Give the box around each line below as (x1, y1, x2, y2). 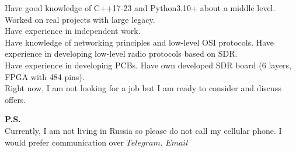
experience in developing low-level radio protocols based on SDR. (5, 47, 238, 60)
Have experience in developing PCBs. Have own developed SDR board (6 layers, (5, 58, 292, 71)
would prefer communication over (5, 136, 124, 148)
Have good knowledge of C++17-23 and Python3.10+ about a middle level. (5, 2, 276, 13)
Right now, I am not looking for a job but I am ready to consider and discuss (5, 82, 281, 94)
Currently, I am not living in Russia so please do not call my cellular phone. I (5, 124, 282, 136)
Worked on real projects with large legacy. (5, 13, 155, 25)
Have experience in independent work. (5, 25, 141, 37)
